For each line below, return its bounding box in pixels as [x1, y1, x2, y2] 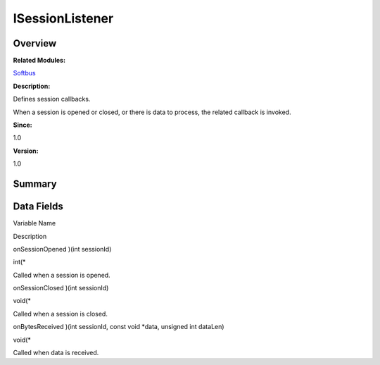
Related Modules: [13, 56, 66, 65]
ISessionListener [13, 11, 114, 26]
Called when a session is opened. [13, 271, 110, 279]
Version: [13, 147, 39, 155]
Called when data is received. [13, 349, 99, 357]
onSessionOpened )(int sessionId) [13, 245, 112, 253]
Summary [13, 178, 57, 190]
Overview [13, 37, 57, 49]
